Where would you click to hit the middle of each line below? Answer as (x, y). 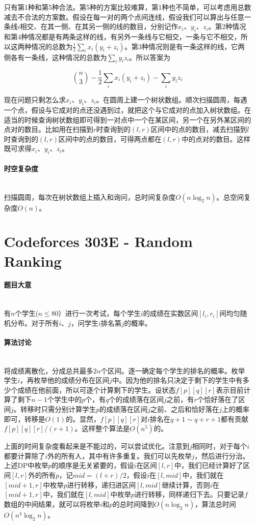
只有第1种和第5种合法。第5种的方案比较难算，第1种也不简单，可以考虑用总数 (127, 7)
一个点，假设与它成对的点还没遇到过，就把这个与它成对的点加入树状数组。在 (127, 109)
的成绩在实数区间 (170, 313)
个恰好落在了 (217, 399)
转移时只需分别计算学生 (58, 409)
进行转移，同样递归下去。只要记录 (190, 494)
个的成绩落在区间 (136, 399)
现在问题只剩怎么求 (35, 100)
